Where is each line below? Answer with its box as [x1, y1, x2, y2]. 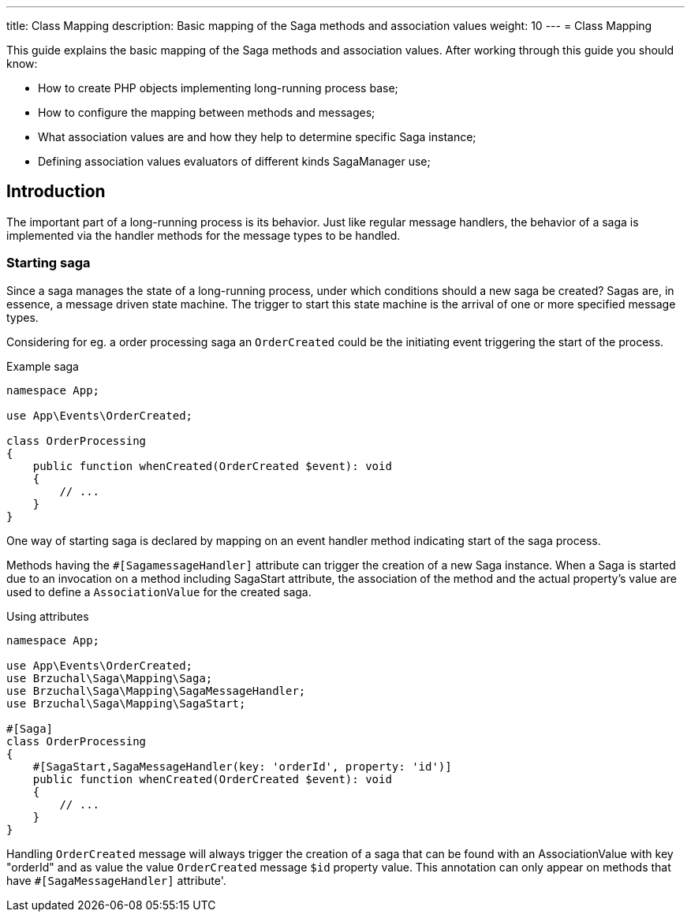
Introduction [6, 181, 106, 202]
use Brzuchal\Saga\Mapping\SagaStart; [6, 696, 246, 710]
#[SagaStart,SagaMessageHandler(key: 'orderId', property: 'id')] [32, 759, 452, 773]
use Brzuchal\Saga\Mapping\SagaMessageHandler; [6, 684, 306, 697]
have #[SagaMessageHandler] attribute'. [6, 873, 226, 887]
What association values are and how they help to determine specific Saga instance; [38, 130, 476, 144]
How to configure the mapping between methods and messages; [38, 106, 375, 119]
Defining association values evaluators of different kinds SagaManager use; [38, 155, 431, 168]
